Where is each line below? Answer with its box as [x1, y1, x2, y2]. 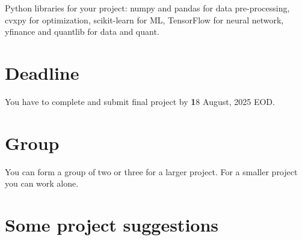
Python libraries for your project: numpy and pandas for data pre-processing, [5, 2, 290, 14]
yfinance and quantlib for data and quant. [5, 25, 159, 38]
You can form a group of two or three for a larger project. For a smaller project [5, 165, 298, 178]
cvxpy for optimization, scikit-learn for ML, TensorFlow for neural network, [5, 13, 284, 26]
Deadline [5, 60, 79, 85]
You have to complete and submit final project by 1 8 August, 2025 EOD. [5, 95, 275, 107]
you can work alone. [5, 177, 79, 190]
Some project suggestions [5, 212, 219, 236]
